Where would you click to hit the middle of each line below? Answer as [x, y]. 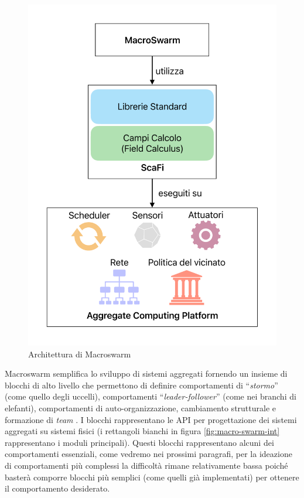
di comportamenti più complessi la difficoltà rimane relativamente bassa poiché [146, 465]
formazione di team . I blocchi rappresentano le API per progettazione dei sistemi [151, 419]
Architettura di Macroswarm [80, 354]
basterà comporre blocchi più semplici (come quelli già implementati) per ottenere [152, 477]
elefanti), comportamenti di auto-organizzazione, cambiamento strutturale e [141, 407]
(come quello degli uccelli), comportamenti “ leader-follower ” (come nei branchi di [151, 396]
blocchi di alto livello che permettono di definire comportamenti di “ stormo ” [141, 385]
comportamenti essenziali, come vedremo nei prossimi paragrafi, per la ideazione [148, 454]
